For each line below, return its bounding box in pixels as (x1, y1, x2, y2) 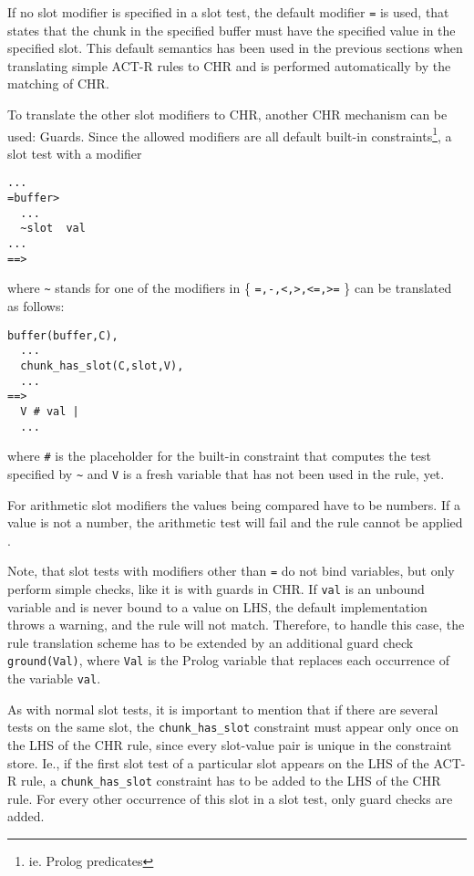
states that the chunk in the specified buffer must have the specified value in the (7, 20, 456, 39)
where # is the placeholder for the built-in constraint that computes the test (7, 446, 431, 465)
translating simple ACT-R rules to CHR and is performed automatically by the (7, 56, 451, 75)
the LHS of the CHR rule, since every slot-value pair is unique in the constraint (7, 735, 452, 754)
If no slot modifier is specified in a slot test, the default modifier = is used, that (7, 3, 449, 21)
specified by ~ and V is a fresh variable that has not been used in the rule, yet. (7, 464, 445, 483)
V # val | (20, 404, 79, 418)
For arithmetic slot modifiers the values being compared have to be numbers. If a (7, 495, 460, 514)
